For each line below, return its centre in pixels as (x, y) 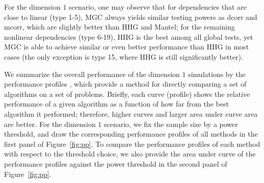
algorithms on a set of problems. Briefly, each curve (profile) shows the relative (127, 94)
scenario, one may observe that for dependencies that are (158, 7)
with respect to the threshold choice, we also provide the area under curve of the (130, 154)
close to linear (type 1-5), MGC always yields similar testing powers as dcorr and (131, 17)
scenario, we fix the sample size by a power (171, 124)
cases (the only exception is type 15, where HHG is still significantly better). (124, 56)
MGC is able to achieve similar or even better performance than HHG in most (127, 47)
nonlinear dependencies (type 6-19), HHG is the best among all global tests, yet (129, 36)
